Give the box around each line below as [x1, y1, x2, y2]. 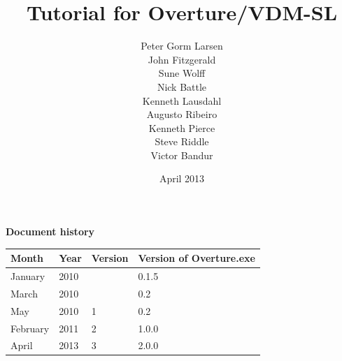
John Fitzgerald [148, 52, 216, 66]
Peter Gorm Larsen [141, 38, 223, 53]
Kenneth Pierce [148, 120, 215, 135]
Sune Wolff [158, 66, 206, 80]
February [10, 321, 50, 335]
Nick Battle [157, 79, 207, 94]
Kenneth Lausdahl [142, 93, 222, 108]
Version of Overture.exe [138, 251, 255, 265]
